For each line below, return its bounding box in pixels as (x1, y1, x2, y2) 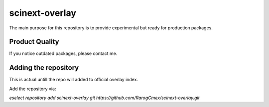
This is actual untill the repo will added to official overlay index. (9, 77, 138, 83)
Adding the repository (9, 63, 79, 72)
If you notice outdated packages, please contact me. (9, 51, 118, 56)
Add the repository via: (9, 86, 56, 92)
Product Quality (9, 38, 59, 46)
